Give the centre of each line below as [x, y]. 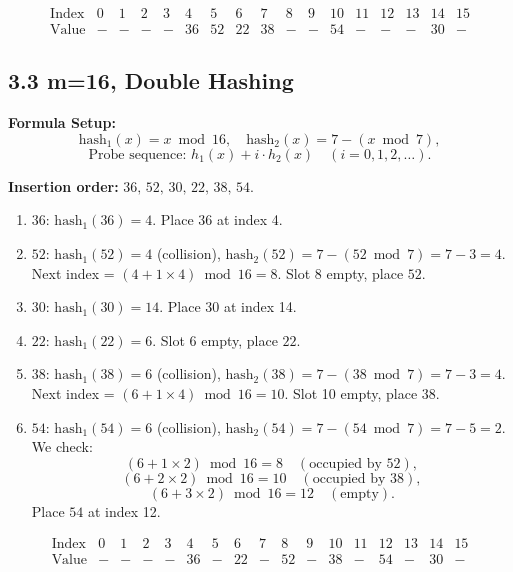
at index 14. [260, 306]
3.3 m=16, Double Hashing [151, 80]
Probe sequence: [137, 154]
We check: [62, 446]
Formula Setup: [62, 122]
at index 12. [124, 510]
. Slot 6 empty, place [215, 339]
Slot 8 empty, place [345, 272]
